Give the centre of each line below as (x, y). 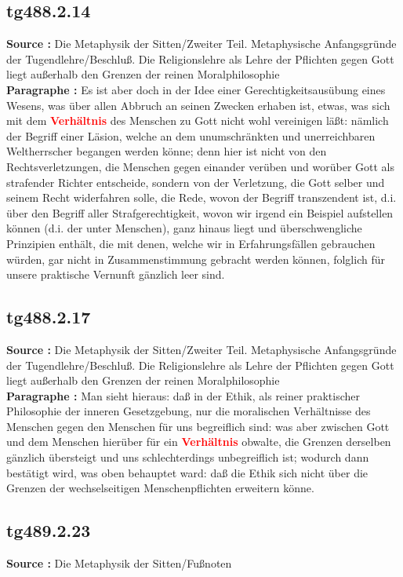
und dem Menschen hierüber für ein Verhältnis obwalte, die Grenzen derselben (199, 442)
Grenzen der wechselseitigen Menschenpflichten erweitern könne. (160, 488)
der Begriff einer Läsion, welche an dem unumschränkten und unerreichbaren (191, 135)
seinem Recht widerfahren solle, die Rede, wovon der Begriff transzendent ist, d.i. (201, 197)
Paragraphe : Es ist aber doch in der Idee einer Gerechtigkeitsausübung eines (196, 89)
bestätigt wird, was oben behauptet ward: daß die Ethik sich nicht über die (187, 472)
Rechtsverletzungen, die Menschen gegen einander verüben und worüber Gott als (200, 166)
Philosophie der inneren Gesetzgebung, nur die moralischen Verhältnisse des (189, 411)
